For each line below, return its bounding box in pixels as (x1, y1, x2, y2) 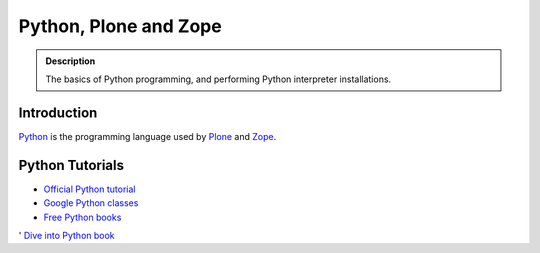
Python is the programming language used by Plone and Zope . (18, 130, 277, 142)
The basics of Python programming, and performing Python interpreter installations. (45, 73, 392, 85)
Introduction (18, 104, 98, 121)
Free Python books (43, 211, 122, 223)
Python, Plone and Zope (18, 15, 222, 37)
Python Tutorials (18, 156, 125, 174)
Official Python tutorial (43, 183, 136, 195)
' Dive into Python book (18, 229, 115, 241)
